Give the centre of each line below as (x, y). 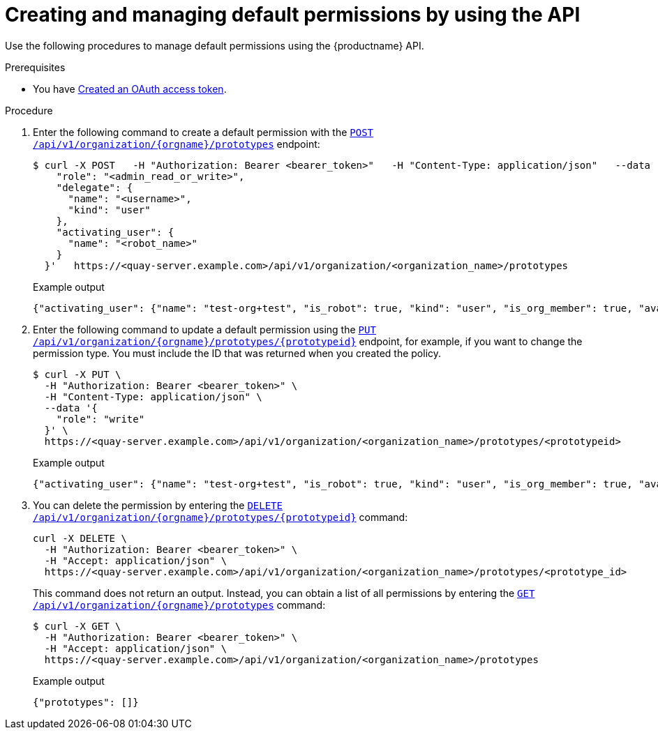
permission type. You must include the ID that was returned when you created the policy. (237, 353)
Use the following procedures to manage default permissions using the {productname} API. (215, 45)
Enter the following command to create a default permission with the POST (203, 132)
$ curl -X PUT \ (77, 374)
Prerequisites (35, 67)
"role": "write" (100, 419)
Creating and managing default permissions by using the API (293, 15)
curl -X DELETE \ (80, 538)
